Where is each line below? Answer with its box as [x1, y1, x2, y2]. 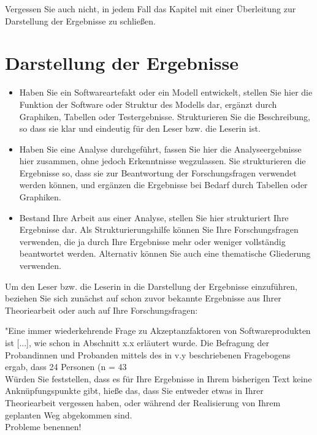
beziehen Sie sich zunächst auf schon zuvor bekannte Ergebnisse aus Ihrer [5, 292, 281, 304]
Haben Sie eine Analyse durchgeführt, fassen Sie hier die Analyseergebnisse [19, 142, 302, 155]
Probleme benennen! [5, 420, 82, 433]
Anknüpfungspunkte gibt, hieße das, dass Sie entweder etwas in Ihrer [5, 384, 264, 397]
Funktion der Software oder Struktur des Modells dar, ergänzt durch [19, 97, 277, 110]
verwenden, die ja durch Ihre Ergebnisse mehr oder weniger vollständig [19, 235, 286, 248]
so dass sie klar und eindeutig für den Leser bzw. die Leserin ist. [19, 122, 261, 135]
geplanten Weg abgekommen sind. [5, 408, 132, 421]
